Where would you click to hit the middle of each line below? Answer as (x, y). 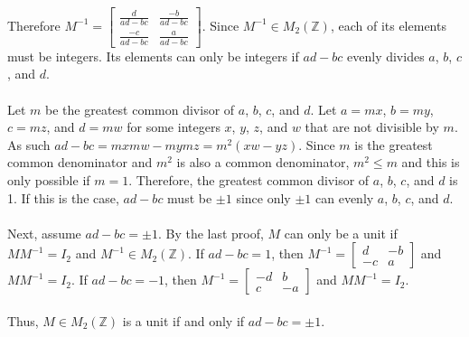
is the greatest (394, 144)
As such (29, 144)
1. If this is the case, (63, 197)
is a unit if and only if (183, 320)
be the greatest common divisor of (140, 109)
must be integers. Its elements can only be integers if (153, 56)
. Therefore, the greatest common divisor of (249, 179)
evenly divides (386, 56)
